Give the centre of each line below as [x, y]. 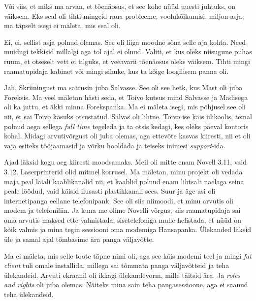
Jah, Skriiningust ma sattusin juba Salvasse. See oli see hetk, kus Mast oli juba [123, 87]
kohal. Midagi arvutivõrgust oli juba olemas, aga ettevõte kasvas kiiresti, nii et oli [127, 136]
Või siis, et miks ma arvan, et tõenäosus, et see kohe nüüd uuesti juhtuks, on [120, 6]
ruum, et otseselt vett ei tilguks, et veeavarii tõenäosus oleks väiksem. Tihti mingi [127, 61]
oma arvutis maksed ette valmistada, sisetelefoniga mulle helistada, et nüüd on [123, 219]
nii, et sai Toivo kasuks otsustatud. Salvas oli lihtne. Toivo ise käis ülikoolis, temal [128, 116]
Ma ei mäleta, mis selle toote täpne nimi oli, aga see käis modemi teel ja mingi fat [128, 255]
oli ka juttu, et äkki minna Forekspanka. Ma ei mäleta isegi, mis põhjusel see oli [125, 107]
